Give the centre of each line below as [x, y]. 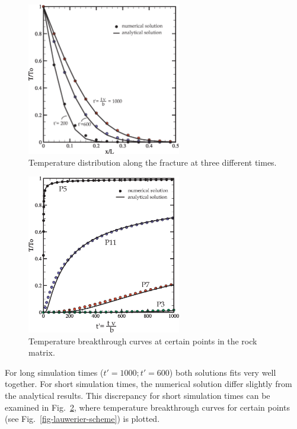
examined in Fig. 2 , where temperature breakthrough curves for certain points [147, 407]
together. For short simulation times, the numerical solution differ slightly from [148, 384]
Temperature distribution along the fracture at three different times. [153, 162]
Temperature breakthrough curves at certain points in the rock [143, 341]
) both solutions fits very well [223, 372]
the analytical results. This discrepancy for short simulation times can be [138, 395]
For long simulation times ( [54, 372]
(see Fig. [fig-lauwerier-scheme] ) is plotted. [82, 419]
